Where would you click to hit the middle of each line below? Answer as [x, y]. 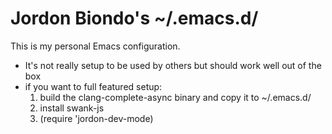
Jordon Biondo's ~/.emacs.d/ [134, 18]
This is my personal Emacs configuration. [95, 46]
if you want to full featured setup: [93, 86]
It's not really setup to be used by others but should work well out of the [173, 65]
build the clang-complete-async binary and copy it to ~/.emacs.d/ [175, 97]
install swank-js [72, 108]
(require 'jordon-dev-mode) [96, 118]
